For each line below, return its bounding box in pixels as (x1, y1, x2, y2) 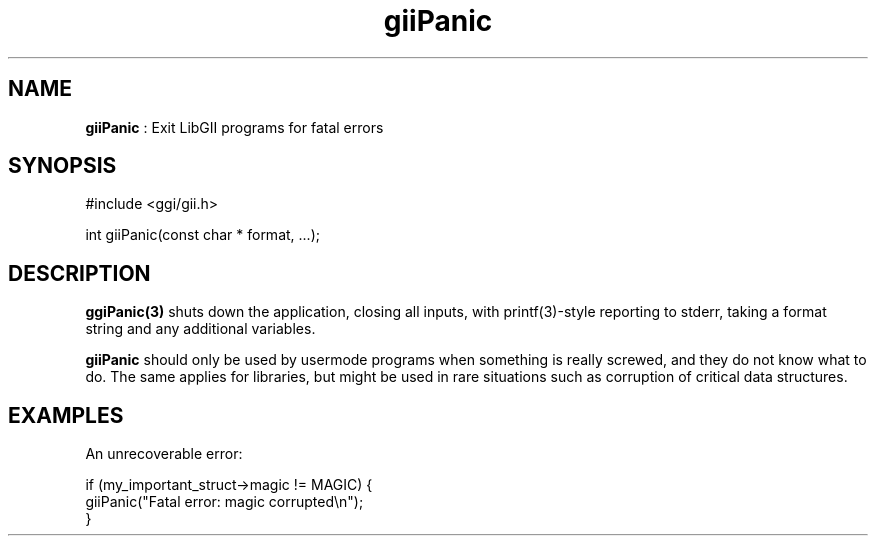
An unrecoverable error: (85, 445, 243, 463)
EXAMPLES (8, 402, 124, 428)
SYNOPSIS (8, 153, 117, 179)
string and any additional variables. (85, 320, 316, 338)
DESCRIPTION (8, 260, 151, 286)
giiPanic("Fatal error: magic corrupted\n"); (85, 493, 364, 511)
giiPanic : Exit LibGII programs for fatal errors (85, 118, 384, 136)
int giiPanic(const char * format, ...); (85, 226, 320, 244)
